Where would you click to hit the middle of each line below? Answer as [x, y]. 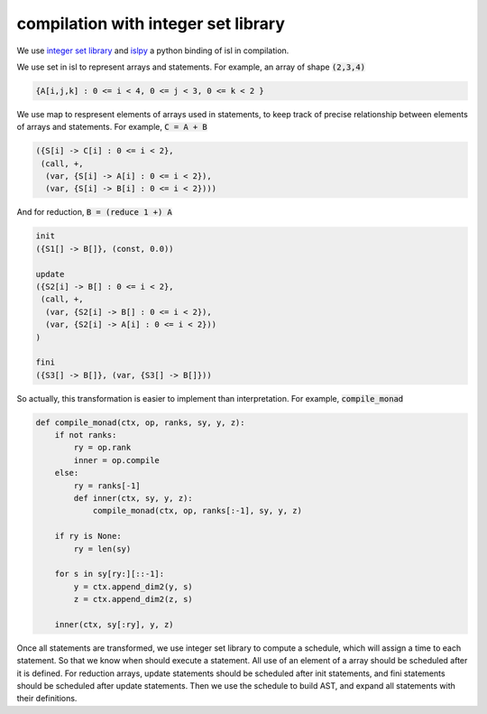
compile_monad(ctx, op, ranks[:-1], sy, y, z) [197, 511]
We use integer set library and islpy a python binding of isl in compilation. [153, 51]
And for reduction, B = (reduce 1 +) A [95, 212]
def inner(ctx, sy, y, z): [133, 498]
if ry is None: [88, 536]
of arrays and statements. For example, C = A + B [112, 127]
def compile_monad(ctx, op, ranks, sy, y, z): [140, 422]
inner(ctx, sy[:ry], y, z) [115, 624]
